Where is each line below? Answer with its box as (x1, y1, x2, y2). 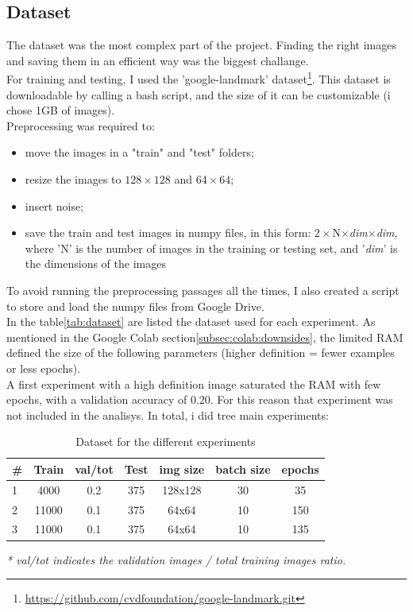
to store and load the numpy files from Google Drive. (6, 297, 264, 314)
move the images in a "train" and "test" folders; (25, 144, 254, 161)
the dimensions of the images (25, 255, 166, 272)
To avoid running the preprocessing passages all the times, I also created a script (6, 281, 399, 298)
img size (159, 460, 205, 477)
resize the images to (25, 171, 122, 188)
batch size (215, 460, 271, 477)
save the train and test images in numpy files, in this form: (25, 224, 311, 241)
